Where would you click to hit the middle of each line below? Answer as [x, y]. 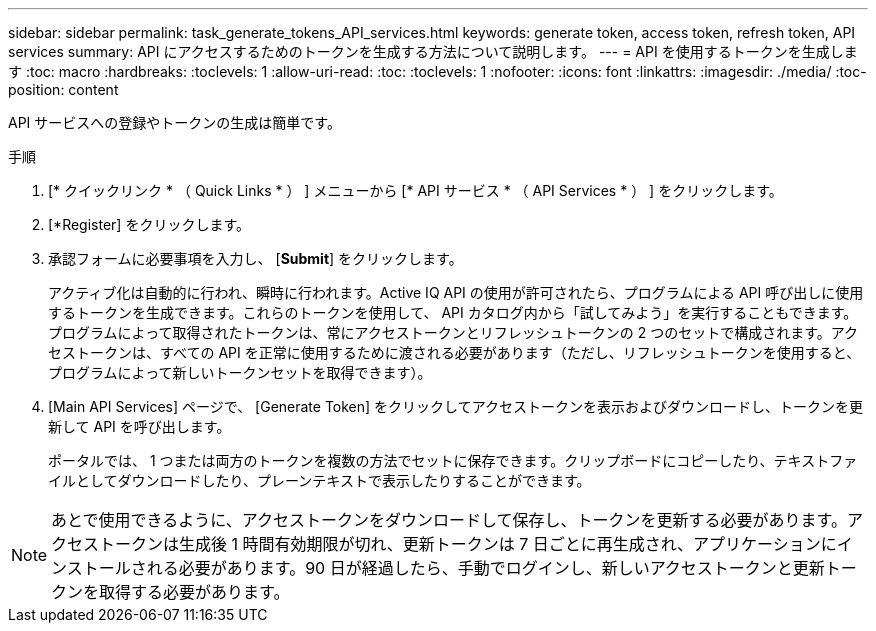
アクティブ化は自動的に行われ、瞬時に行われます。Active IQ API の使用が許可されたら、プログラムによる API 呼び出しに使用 [456, 292]
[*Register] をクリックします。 [149, 224]
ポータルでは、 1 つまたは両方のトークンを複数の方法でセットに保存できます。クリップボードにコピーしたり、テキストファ [453, 460]
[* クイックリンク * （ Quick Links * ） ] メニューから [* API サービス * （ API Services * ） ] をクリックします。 [415, 190]
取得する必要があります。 [194, 592]
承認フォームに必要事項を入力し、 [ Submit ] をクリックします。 [255, 258]
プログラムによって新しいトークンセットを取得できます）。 [240, 372]
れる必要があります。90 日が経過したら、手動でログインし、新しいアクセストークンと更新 [485, 568]
